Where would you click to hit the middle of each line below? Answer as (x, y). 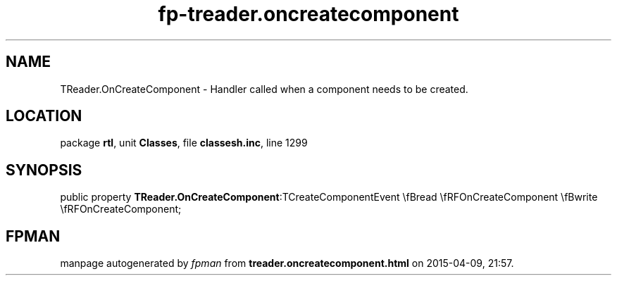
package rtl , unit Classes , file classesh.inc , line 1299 (184, 143)
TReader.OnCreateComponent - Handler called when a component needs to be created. (264, 89)
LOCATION (44, 116)
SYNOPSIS (44, 170)
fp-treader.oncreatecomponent (308, 14)
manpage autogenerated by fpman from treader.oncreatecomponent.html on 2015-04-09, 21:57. (287, 263)
